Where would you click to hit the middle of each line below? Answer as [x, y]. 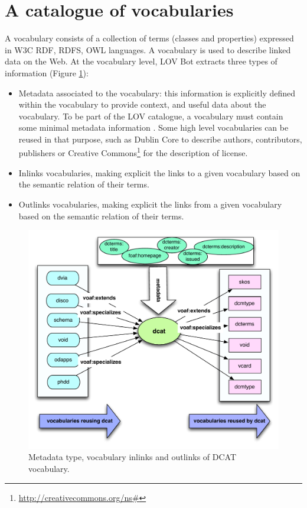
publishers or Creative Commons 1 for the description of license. [133, 152]
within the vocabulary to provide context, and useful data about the [142, 104]
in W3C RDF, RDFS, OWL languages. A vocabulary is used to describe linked [148, 49]
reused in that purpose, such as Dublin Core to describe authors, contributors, [160, 139]
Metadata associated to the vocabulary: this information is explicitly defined [157, 93]
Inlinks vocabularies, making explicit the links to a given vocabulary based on [159, 172]
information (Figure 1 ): [47, 72]
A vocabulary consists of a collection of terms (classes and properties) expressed [149, 38]
